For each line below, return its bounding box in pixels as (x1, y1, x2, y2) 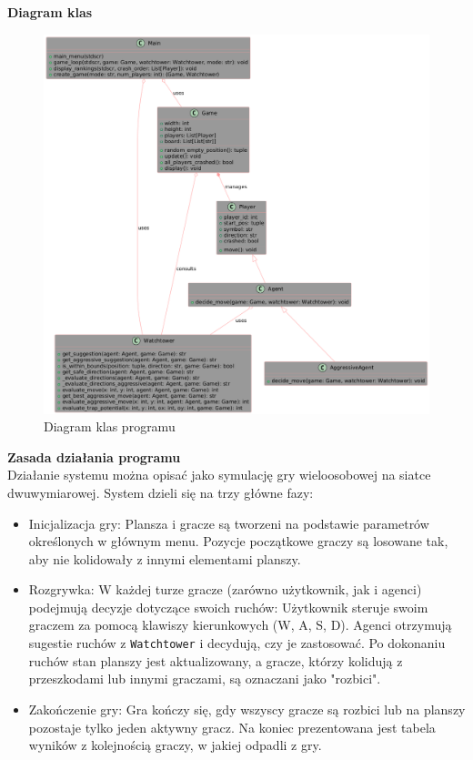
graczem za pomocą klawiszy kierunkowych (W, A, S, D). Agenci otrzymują (28, 615, 452, 634)
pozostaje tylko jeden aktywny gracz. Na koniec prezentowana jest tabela (28, 717, 436, 736)
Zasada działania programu (7, 447, 181, 466)
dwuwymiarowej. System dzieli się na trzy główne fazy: (7, 482, 314, 502)
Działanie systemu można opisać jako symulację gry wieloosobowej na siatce (7, 465, 431, 484)
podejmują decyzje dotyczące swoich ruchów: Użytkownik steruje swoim (28, 597, 428, 616)
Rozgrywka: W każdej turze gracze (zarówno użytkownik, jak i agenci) (28, 580, 422, 599)
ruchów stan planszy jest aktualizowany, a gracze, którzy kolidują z (28, 651, 403, 670)
